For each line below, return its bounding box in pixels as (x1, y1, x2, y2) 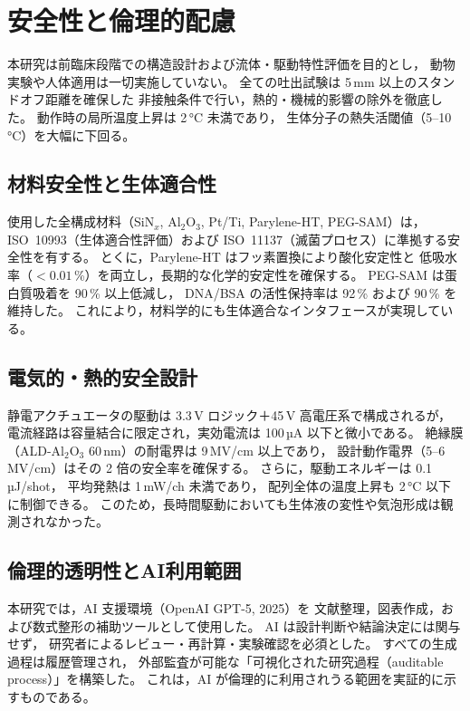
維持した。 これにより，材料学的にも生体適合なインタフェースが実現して (7, 301, 441, 320)
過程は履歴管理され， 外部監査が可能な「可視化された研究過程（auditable (7, 651, 444, 670)
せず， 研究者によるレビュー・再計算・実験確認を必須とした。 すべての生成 (7, 634, 457, 653)
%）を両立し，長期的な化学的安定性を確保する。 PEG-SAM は (73, 265, 445, 284)
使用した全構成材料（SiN (7, 212, 155, 231)
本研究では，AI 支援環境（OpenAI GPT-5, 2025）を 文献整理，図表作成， (7, 599, 442, 618)
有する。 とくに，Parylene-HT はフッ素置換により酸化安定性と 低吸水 (44, 247, 457, 266)
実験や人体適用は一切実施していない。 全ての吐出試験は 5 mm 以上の (7, 72, 417, 91)
